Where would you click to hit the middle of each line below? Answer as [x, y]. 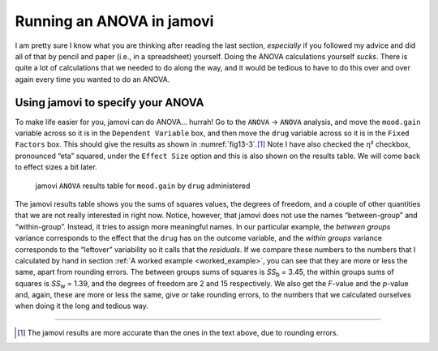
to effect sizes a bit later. [56, 167]
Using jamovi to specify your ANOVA [109, 103]
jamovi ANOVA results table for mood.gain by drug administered [143, 186]
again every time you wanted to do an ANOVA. [92, 79]
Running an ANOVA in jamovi [114, 21]
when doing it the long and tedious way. [82, 306]
